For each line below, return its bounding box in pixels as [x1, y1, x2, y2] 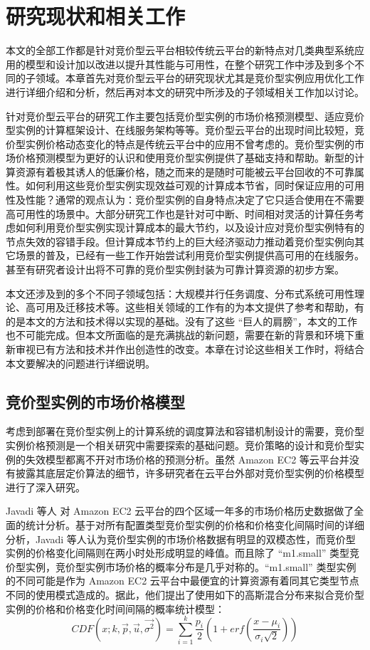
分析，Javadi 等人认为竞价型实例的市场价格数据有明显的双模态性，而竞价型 [6, 531, 356, 546]
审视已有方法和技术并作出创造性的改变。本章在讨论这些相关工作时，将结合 [15, 342, 364, 356]
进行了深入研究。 [6, 479, 85, 494]
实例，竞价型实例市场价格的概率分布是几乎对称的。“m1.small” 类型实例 [25, 559, 356, 574]
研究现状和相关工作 [6, 1, 186, 31]
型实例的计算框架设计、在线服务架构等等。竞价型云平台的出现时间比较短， [6, 122, 354, 137]
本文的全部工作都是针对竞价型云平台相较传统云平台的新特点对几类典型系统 [6, 43, 354, 58]
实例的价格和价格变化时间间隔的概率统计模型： [6, 601, 225, 616]
